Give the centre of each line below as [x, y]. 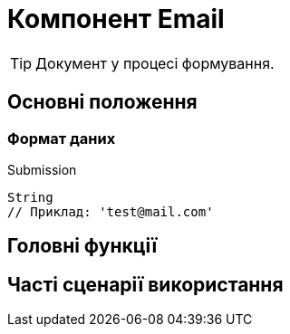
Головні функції [82, 246]
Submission [42, 169]
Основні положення [102, 102]
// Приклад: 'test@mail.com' [111, 211]
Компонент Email [116, 19]
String [30, 197]
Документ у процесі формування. [155, 63]
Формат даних [62, 138]
